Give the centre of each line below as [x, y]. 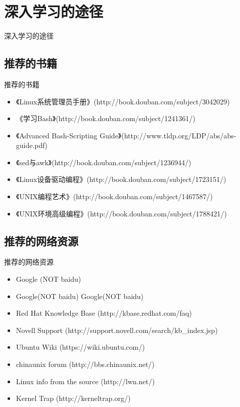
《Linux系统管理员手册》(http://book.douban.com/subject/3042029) [123, 101]
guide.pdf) [32, 145]
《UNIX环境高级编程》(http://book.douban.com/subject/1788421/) [121, 213]
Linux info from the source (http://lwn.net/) [85, 381]
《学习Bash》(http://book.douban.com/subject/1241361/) [106, 118]
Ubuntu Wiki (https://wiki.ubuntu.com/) [80, 347]
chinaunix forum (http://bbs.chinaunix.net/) [85, 364]
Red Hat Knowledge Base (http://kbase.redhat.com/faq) [104, 313]
